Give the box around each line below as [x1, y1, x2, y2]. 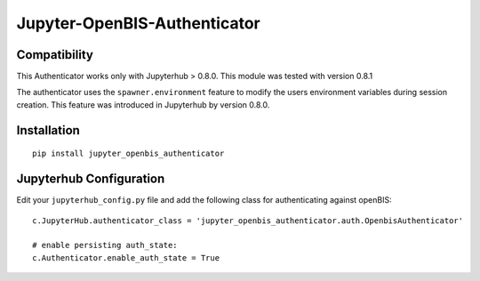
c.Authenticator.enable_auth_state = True [32, 253, 220, 262]
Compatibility [16, 47, 93, 62]
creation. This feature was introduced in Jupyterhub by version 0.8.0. [16, 99, 270, 110]
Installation [16, 123, 80, 138]
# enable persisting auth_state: [32, 240, 178, 251]
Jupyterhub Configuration [16, 172, 165, 187]
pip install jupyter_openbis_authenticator [32, 149, 225, 159]
